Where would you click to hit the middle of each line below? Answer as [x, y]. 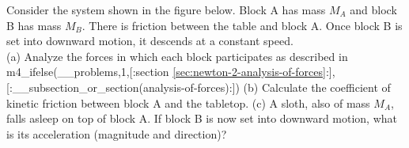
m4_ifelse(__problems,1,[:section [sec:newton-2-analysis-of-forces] [166, 72]
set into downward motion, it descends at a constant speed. [150, 41]
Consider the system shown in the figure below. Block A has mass [166, 9]
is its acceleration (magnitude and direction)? [117, 133]
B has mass [34, 25]
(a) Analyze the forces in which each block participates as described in [177, 56]
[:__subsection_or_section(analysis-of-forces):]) [123, 87]
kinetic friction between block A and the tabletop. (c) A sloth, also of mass [188, 102]
